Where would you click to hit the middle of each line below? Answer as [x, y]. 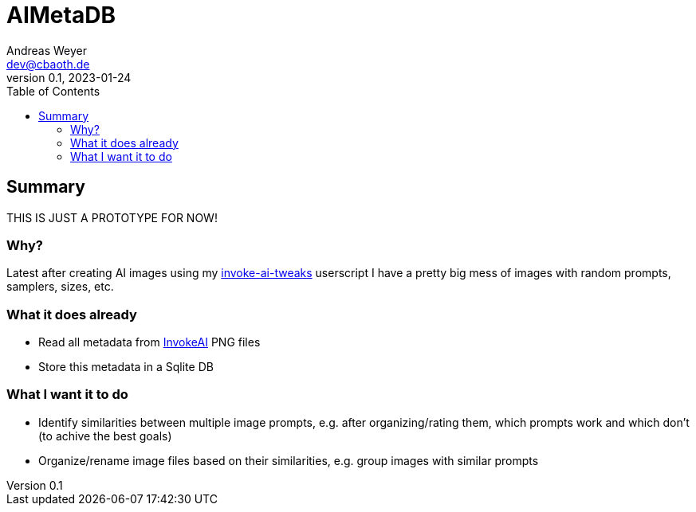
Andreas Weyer [47, 50]
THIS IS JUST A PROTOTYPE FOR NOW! [112, 217]
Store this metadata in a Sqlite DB [126, 367]
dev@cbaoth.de [48, 64]
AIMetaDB [61, 15]
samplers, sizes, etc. [60, 287]
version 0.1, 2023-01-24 [69, 77]
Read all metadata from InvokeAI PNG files [149, 342]
